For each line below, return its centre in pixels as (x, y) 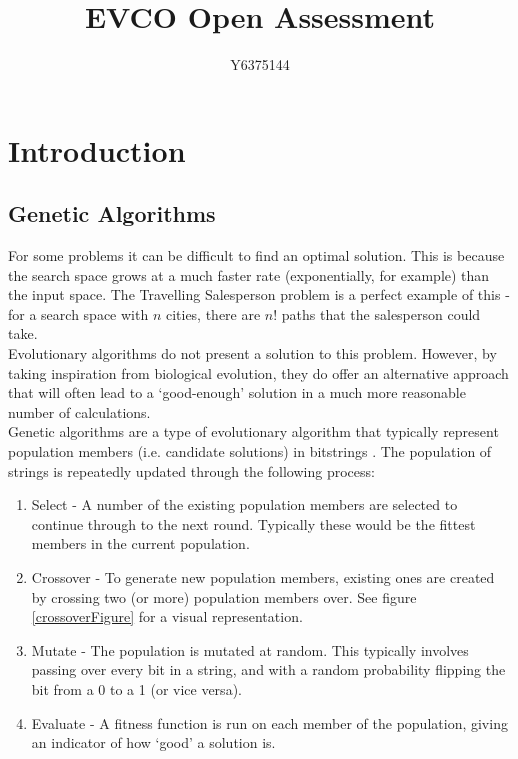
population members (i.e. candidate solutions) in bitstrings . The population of (250, 451)
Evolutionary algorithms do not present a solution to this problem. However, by (252, 353)
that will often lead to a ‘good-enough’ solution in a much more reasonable (237, 392)
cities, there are (213, 313)
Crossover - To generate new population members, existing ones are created (263, 577)
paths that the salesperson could (381, 313)
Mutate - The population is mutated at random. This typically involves (250, 649)
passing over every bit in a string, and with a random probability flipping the (268, 669)
